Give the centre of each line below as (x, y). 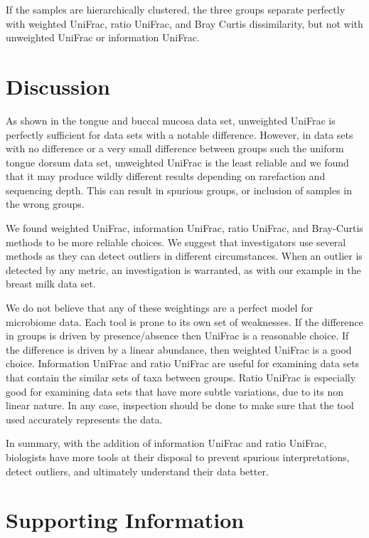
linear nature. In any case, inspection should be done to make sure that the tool (180, 405)
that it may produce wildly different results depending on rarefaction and (166, 176)
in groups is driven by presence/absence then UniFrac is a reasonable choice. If (177, 336)
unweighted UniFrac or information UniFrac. (103, 37)
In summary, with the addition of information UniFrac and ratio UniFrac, (166, 443)
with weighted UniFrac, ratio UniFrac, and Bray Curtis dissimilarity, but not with (184, 23)
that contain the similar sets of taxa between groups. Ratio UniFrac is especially (181, 377)
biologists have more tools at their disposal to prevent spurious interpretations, (178, 457)
